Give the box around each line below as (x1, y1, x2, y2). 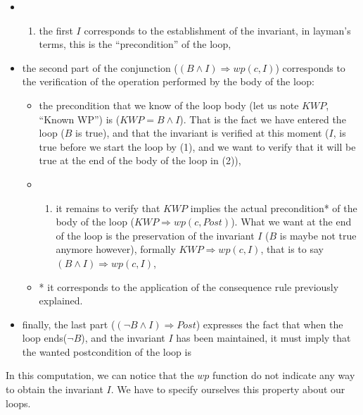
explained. (39, 293, 83, 308)
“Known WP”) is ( (39, 111, 120, 126)
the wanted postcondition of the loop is (22, 344, 191, 359)
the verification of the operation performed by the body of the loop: (22, 74, 314, 89)
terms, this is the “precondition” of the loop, (39, 37, 231, 51)
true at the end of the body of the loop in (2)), (39, 153, 241, 168)
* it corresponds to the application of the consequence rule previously (39, 279, 339, 294)
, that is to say (260, 242, 324, 256)
